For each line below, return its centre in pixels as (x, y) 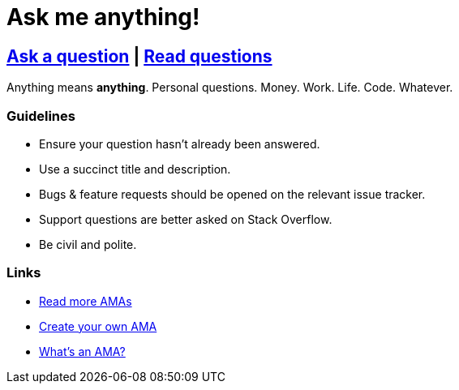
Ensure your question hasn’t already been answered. (180, 144)
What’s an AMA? (82, 351)
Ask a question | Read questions (139, 56)
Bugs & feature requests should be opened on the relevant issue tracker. (232, 194)
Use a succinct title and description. (135, 169)
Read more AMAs (86, 301)
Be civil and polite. (88, 244)
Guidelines (41, 116)
